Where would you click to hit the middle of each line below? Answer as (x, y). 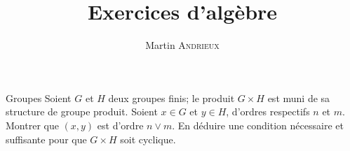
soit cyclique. (148, 139)
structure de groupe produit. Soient (82, 112)
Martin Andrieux (182, 45)
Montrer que (32, 125)
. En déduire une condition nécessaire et (258, 125)
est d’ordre (120, 125)
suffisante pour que (46, 139)
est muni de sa (299, 98)
